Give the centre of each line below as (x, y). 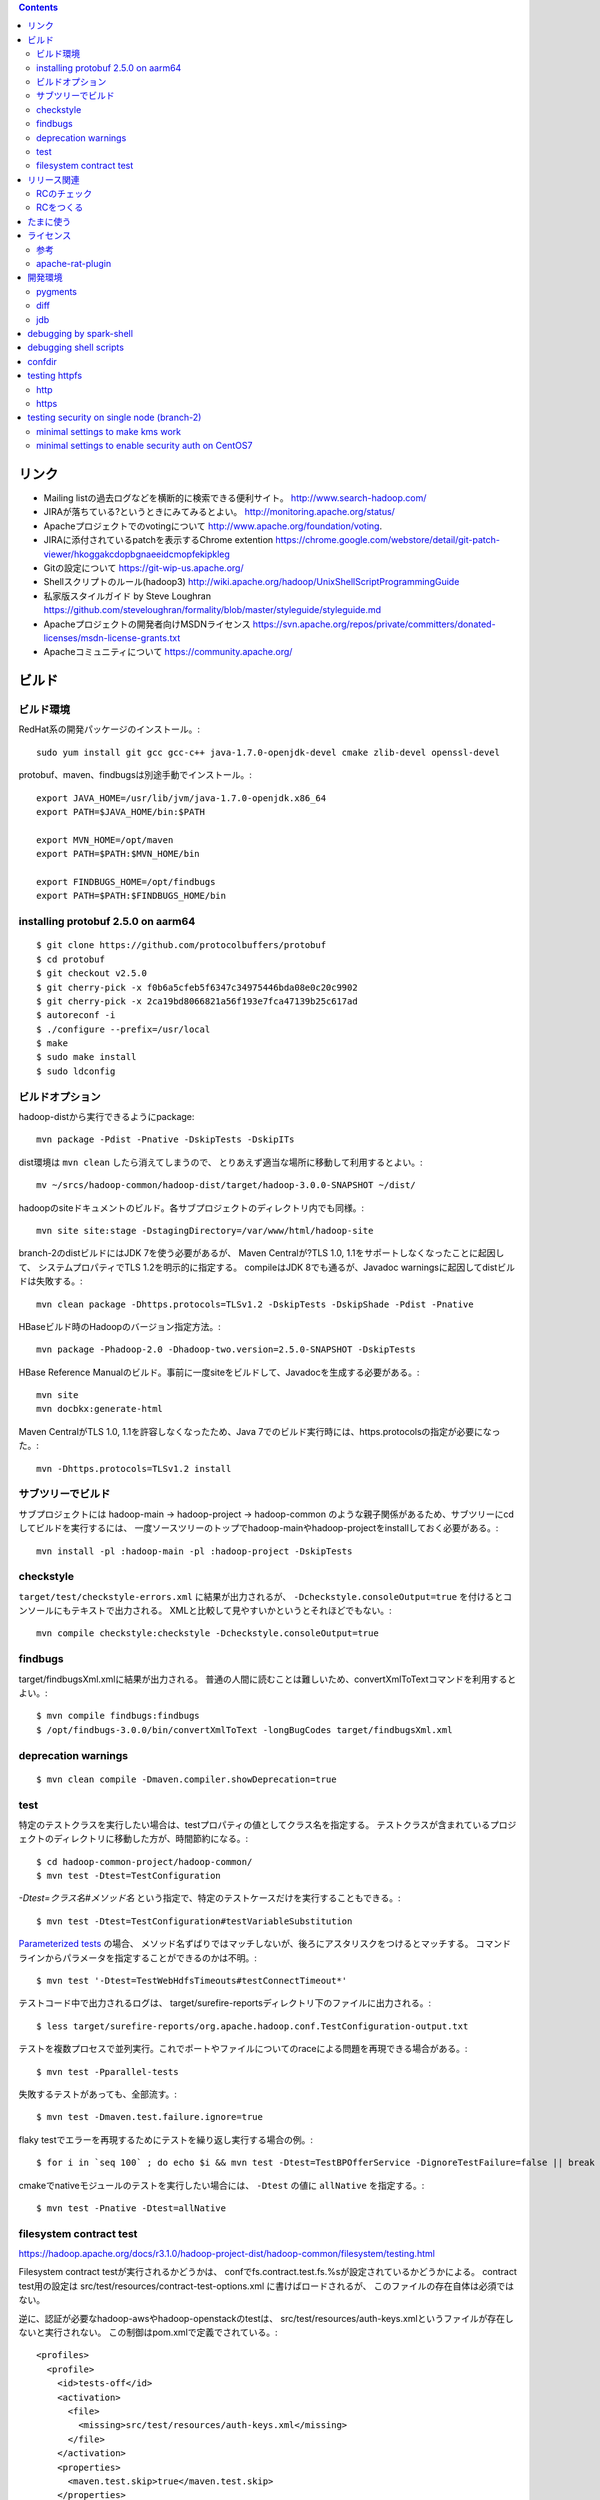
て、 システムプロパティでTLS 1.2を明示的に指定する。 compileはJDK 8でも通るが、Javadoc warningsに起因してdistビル (266, 1267)
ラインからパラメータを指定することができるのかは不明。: (137, 1957)
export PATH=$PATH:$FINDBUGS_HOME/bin (131, 896)
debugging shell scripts (76, 347)
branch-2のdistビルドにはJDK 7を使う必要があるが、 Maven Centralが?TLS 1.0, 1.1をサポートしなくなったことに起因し (261, 1253)
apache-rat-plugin (74, 264)
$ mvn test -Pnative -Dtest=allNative (131, 2208)
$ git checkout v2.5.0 (92, 973)
